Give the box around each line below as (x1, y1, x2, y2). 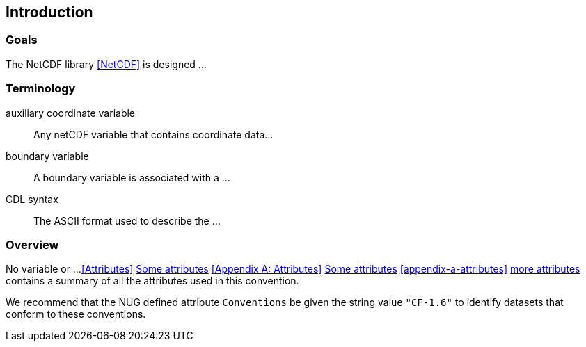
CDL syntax (6, 193, 58, 205)
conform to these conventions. (6, 308, 146, 321)
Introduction (6, 3, 93, 21)
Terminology (6, 81, 76, 96)
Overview (6, 237, 59, 252)
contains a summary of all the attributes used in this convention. (6, 275, 299, 287)
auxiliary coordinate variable (6, 106, 136, 119)
